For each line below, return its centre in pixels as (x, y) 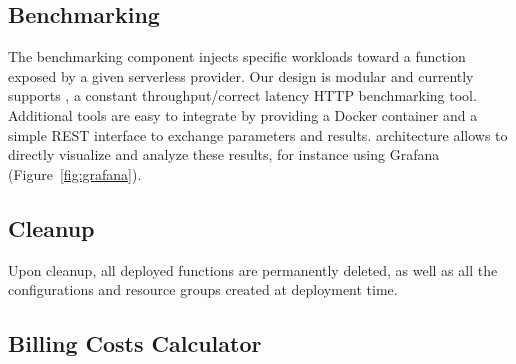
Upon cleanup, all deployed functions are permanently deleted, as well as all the (253, 269)
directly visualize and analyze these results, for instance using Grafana (224, 154)
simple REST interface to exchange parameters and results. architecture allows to (258, 134)
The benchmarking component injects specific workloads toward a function (237, 56)
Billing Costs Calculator (135, 343)
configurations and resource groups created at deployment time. (203, 289)
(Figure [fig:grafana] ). (75, 173)
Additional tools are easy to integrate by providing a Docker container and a (243, 114)
